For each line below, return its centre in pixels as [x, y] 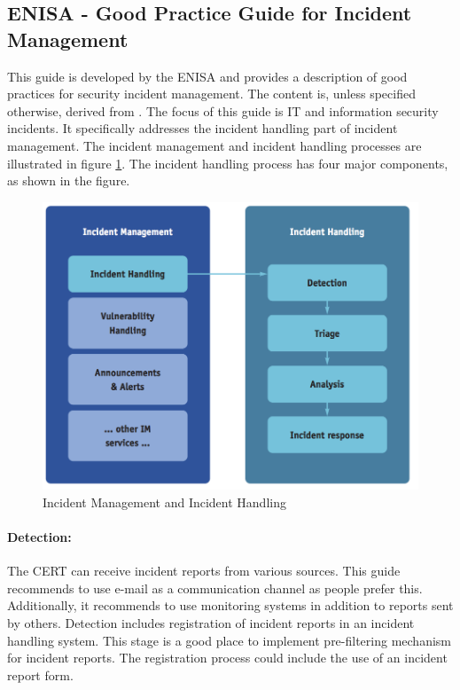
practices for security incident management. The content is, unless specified [211, 94]
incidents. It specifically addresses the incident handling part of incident [203, 128]
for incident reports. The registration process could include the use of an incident [227, 658]
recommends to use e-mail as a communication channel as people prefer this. [215, 588]
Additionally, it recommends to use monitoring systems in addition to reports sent [230, 605]
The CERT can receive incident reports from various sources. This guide [204, 571]
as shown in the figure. [69, 180]
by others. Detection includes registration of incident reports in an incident [211, 622]
